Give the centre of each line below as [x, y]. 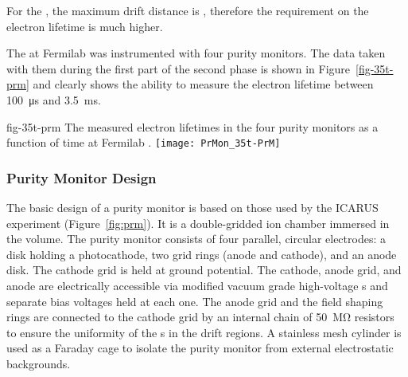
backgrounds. [39, 363]
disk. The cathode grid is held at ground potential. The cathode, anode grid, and [204, 270]
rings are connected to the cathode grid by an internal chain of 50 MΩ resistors [200, 317]
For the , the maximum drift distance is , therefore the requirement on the [188, 10]
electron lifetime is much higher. [85, 26]
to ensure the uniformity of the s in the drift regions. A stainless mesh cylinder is [204, 332]
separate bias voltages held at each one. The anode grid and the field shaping [195, 301]
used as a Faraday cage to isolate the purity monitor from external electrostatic [200, 348]
